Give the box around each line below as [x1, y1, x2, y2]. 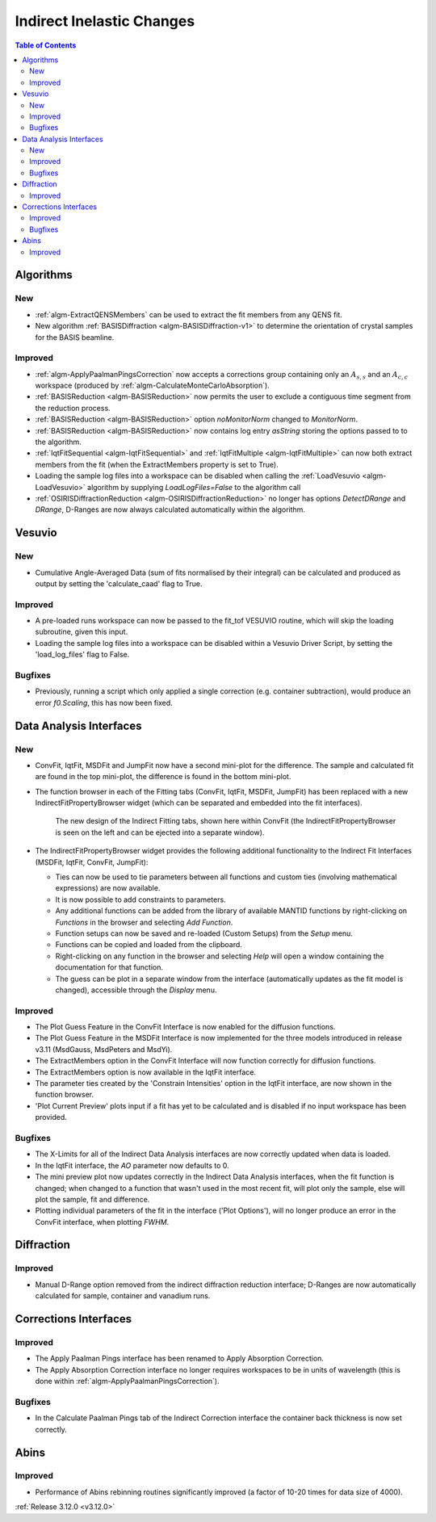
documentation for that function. [55, 962, 164, 972]
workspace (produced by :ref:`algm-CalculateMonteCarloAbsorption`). [35, 380, 270, 391]
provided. [35, 1113, 68, 1122]
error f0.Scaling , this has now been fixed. [35, 698, 173, 707]
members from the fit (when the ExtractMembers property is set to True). [35, 459, 279, 469]
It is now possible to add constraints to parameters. [55, 895, 226, 904]
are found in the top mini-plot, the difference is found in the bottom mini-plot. [35, 772, 291, 782]
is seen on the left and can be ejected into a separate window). [55, 828, 265, 837]
